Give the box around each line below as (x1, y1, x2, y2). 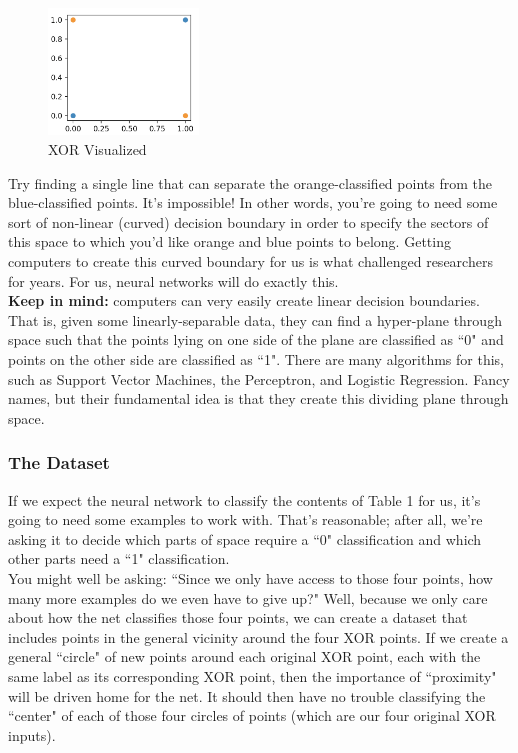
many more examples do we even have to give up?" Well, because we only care (8, 587, 488, 608)
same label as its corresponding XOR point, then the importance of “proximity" (8, 665, 497, 686)
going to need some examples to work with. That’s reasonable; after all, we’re (8, 509, 483, 530)
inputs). (8, 724, 56, 745)
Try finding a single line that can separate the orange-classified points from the (8, 172, 492, 193)
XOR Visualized (48, 139, 147, 160)
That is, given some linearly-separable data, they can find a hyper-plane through (8, 309, 502, 330)
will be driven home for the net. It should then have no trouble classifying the (8, 685, 486, 706)
